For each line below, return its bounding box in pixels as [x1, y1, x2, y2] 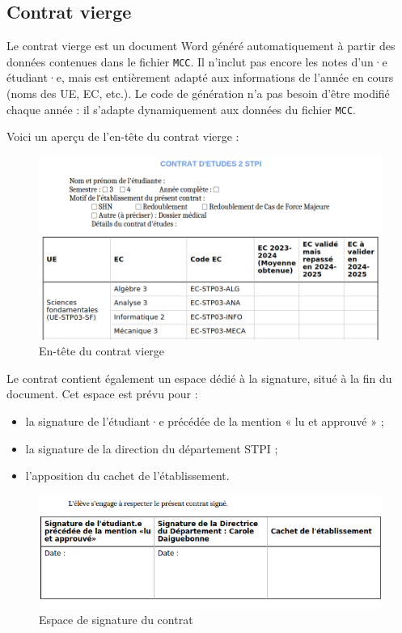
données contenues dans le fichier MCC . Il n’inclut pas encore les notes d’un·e [6, 53, 387, 70]
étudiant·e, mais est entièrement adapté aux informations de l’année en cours [6, 69, 394, 86]
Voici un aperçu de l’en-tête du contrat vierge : [6, 128, 239, 145]
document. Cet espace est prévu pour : [6, 385, 198, 402]
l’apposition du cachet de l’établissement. [25, 467, 230, 484]
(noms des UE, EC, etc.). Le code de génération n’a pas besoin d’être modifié [6, 85, 390, 102]
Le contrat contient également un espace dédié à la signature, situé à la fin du [6, 369, 392, 386]
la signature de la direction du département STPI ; [25, 440, 278, 457]
